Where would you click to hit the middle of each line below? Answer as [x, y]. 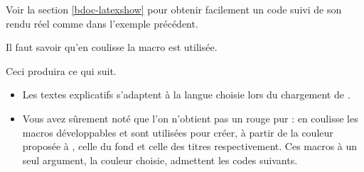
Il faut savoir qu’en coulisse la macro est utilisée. [112, 47]
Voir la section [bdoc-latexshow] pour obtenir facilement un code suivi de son [174, 9]
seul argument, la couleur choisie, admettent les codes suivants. [160, 160]
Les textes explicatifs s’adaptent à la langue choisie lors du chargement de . [186, 94]
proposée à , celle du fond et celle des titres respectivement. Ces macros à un [190, 146]
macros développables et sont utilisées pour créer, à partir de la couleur [178, 132]
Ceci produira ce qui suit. [61, 70]
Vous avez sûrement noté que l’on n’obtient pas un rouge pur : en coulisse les [190, 118]
